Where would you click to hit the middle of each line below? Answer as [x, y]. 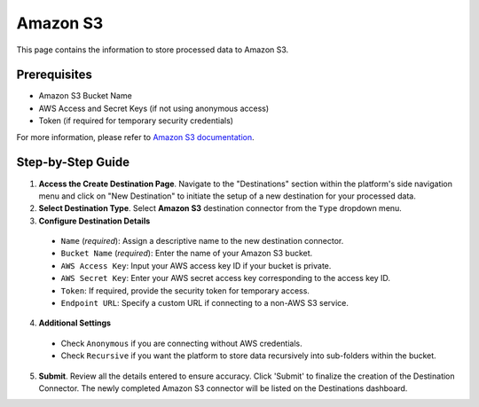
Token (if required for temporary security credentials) [136, 121]
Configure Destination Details [94, 221]
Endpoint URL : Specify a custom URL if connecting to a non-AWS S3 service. [205, 303]
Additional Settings [75, 323]
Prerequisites [54, 75]
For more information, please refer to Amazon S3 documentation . [135, 137]
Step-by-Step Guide [73, 163]
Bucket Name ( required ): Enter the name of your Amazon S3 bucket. [187, 254]
